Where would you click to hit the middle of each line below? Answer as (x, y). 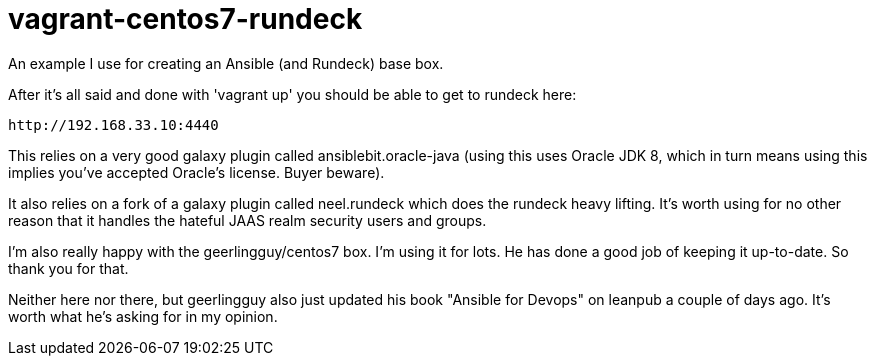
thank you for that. (68, 268)
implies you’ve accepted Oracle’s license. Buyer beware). (196, 172)
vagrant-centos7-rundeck (185, 19)
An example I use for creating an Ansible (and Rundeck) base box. (226, 63)
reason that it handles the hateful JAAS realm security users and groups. (247, 220)
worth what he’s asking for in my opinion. (143, 316)
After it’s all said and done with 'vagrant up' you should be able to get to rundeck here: (292, 94)
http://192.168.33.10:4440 (113, 124)
